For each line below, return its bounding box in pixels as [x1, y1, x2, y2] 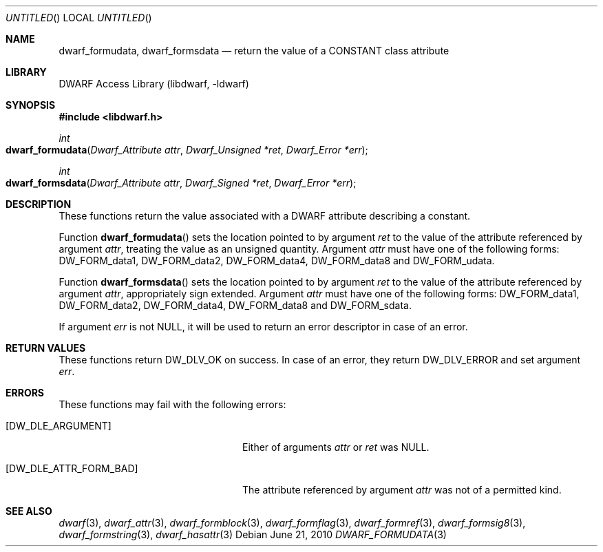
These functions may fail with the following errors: [59, 399, 286, 410]
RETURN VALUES [6, 342, 86, 354]
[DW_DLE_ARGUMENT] [6, 420, 112, 432]
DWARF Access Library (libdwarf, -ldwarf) [59, 78, 249, 89]
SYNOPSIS [6, 99, 56, 111]
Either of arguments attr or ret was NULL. [242, 441, 430, 453]
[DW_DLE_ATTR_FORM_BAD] [6, 463, 138, 474]
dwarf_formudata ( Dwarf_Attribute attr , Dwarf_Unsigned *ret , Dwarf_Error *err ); [6, 144, 368, 156]
